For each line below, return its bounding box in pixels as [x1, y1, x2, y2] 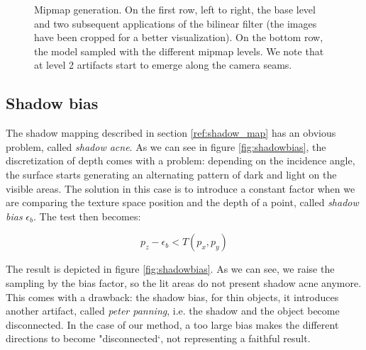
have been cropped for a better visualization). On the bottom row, [34, 30, 323, 45]
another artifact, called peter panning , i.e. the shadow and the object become [6, 303, 340, 318]
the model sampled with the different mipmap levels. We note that [34, 43, 324, 58]
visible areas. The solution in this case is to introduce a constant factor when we [6, 181, 355, 196]
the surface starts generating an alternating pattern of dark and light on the [6, 166, 337, 181]
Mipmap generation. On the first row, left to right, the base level [34, 2, 316, 16]
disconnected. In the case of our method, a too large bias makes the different [6, 317, 339, 332]
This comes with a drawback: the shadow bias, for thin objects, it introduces [6, 289, 339, 304]
